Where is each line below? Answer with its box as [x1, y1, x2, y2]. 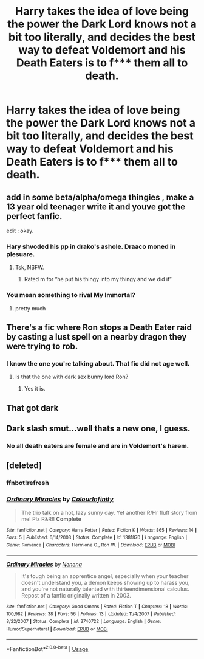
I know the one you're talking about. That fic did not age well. [6, 359, 190, 368]
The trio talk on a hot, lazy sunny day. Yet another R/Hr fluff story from [21, 509, 197, 516]
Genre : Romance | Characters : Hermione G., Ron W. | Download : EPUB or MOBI [6, 542, 175, 548]
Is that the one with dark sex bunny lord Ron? [15, 373, 129, 381]
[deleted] [6, 461, 42, 471]
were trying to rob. [6, 341, 78, 351]
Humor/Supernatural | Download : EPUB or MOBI [6, 626, 108, 632]
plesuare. [6, 249, 35, 258]
